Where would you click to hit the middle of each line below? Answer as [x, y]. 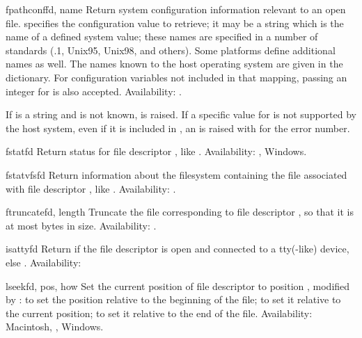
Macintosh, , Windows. [55, 327]
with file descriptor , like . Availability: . [91, 188]
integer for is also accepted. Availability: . [94, 91]
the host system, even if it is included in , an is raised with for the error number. [178, 128]
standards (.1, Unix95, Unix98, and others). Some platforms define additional [171, 50]
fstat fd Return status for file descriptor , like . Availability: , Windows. [156, 151]
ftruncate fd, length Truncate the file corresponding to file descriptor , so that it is [180, 212]
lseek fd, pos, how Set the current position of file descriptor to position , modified [178, 285]
